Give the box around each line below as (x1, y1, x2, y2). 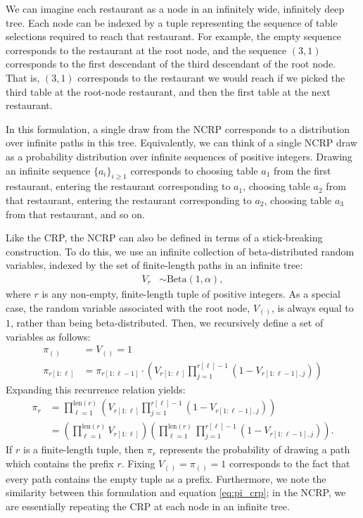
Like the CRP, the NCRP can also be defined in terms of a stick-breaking (6, 230, 323, 245)
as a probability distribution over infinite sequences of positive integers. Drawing (6, 149, 352, 163)
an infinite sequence (6, 163, 91, 177)
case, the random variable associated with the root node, (6, 300, 250, 315)
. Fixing (121, 456, 155, 471)
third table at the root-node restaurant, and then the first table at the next (6, 84, 331, 99)
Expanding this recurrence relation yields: (6, 381, 186, 396)
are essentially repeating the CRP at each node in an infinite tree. (6, 498, 290, 513)
